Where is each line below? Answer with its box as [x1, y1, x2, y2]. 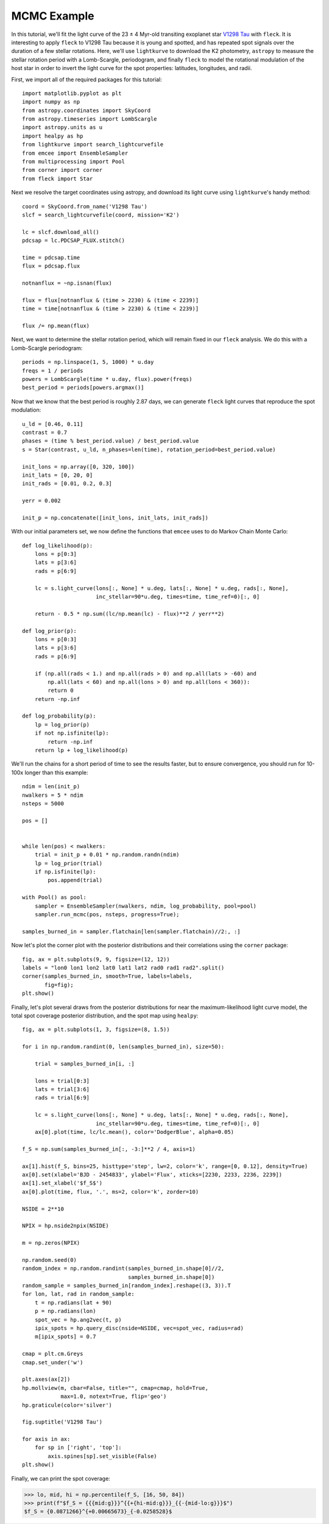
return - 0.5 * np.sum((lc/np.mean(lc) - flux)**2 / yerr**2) [34, 610, 225, 617]
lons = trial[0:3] [34, 1077, 90, 1084]
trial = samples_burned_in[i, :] [34, 1060, 135, 1067]
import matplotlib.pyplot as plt [22, 90, 122, 97]
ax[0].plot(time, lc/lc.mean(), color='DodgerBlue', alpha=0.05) [34, 1128, 235, 1136]
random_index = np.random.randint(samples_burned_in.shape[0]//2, [22, 1265, 225, 1272]
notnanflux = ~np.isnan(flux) [22, 280, 113, 287]
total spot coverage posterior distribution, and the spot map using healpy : [11, 1012, 199, 1019]
